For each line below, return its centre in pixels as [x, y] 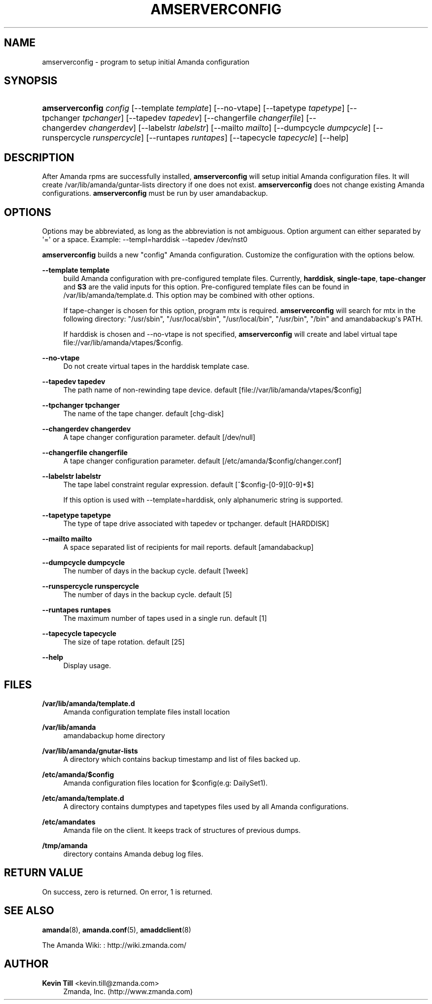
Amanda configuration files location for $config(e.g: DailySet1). [165, 783]
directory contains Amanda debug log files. [133, 854]
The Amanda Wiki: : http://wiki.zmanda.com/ [114, 945]
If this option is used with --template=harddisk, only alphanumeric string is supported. [203, 500]
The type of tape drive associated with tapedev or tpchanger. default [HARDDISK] [196, 524]
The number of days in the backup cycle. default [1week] [156, 571]
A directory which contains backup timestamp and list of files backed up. [182, 759]
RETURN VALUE [44, 873]
